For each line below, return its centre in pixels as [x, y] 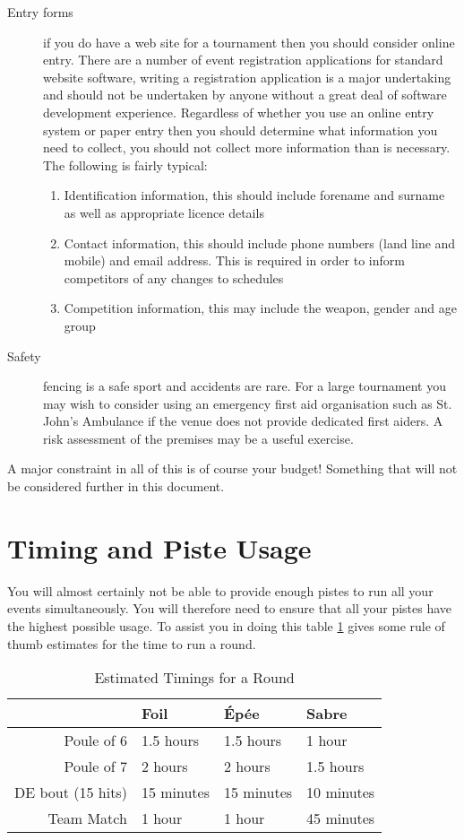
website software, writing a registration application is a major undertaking [247, 77]
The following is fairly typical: [125, 165]
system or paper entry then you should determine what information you [241, 130]
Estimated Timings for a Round [194, 678]
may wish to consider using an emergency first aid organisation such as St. [248, 403]
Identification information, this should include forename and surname [254, 195]
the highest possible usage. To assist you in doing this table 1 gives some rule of [226, 625]
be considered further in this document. [116, 486]
